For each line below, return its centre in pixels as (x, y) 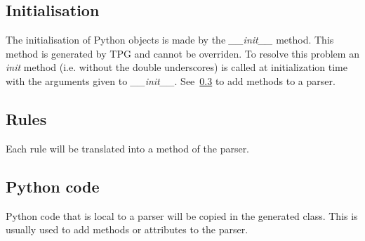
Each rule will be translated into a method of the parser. (128, 148)
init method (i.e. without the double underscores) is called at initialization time (177, 67)
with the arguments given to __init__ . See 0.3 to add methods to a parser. (171, 80)
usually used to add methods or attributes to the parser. (127, 229)
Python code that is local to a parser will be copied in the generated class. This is (182, 215)
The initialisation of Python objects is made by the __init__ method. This (170, 40)
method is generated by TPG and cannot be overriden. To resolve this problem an (182, 53)
